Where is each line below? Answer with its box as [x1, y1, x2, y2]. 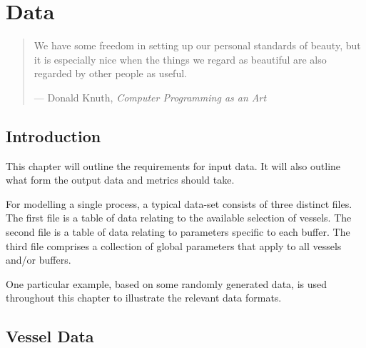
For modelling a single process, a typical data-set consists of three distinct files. [6, 196, 352, 211]
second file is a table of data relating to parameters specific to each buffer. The [6, 224, 350, 239]
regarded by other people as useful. [34, 66, 187, 81]
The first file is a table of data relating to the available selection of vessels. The [6, 210, 352, 225]
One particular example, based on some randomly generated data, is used [6, 276, 327, 291]
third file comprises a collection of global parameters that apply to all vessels [6, 238, 342, 253]
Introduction [6, 124, 101, 146]
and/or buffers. [6, 252, 71, 267]
